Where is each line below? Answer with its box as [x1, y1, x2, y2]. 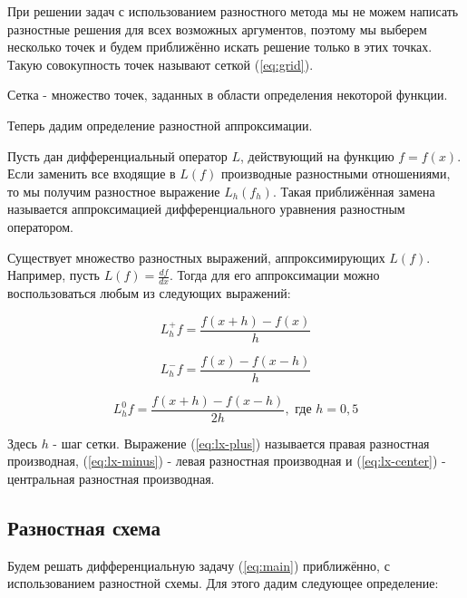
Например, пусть [7, 265, 100, 285]
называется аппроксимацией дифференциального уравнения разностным [7, 199, 405, 218]
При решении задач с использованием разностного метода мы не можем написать [7, 2, 459, 20]
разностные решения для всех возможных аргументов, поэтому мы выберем [7, 19, 427, 38]
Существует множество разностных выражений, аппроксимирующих [7, 247, 385, 266]
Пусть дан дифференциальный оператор [7, 146, 228, 165]
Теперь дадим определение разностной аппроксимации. [7, 115, 313, 134]
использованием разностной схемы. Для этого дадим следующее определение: [7, 574, 439, 593]
